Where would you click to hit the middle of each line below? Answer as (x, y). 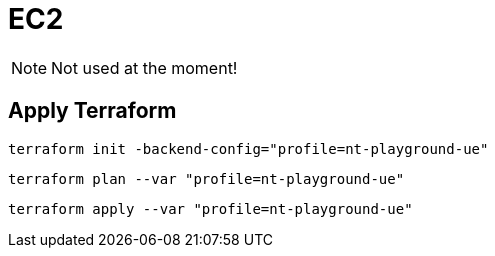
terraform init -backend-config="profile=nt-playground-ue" (248, 148)
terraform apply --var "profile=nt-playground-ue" (210, 208)
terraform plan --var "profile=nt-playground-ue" (206, 178)
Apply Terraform (92, 111)
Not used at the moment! (144, 67)
